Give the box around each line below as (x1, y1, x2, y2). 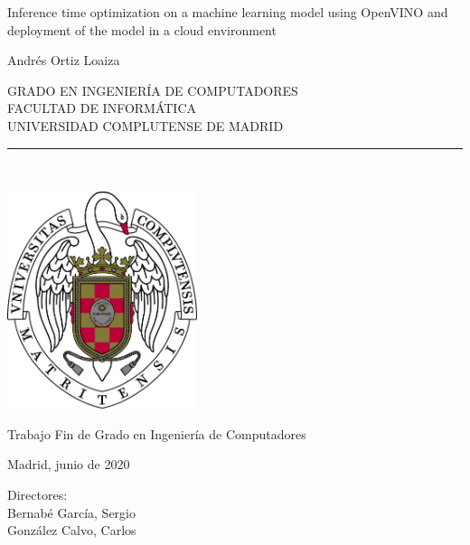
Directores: (7, 484, 68, 503)
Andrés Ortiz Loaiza (7, 51, 120, 70)
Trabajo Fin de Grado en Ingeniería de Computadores (7, 424, 306, 443)
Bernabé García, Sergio (7, 503, 136, 522)
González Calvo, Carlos (7, 521, 136, 540)
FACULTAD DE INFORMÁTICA (7, 99, 197, 117)
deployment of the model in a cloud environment (7, 20, 277, 39)
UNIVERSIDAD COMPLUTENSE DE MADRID (7, 116, 284, 135)
